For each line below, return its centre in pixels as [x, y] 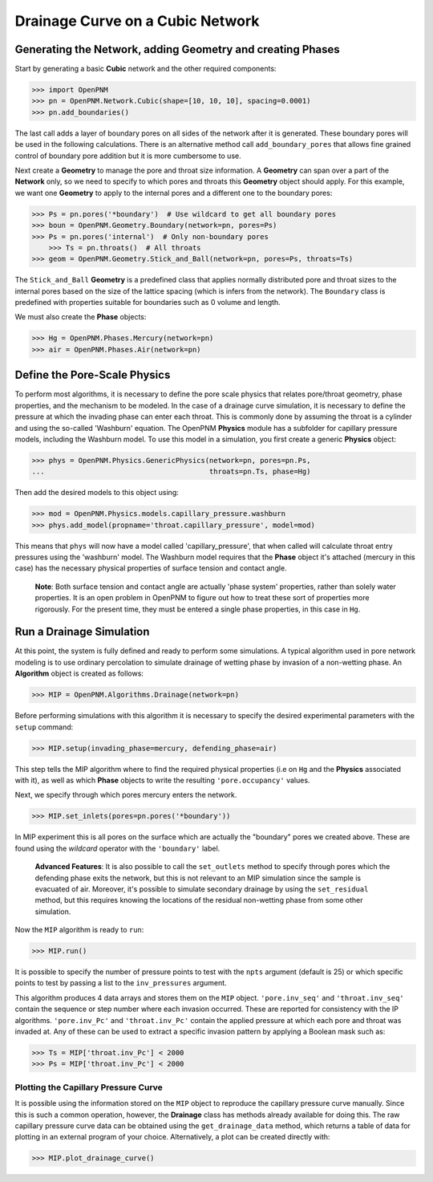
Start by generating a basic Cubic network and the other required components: [146, 69]
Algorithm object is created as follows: [79, 673]
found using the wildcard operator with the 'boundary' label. [117, 848]
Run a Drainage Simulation [82, 632]
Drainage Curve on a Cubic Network [137, 21]
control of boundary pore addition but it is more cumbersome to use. [128, 156]
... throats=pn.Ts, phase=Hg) [171, 472]
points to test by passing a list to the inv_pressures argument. [121, 983]
